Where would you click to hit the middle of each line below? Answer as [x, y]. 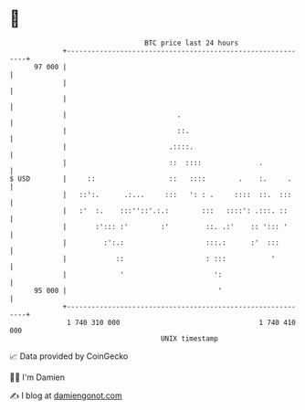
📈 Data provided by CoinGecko [69, 356]
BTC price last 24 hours [192, 43]
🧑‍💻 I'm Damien [37, 377]
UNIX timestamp [189, 338]
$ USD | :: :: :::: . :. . [151, 179]
